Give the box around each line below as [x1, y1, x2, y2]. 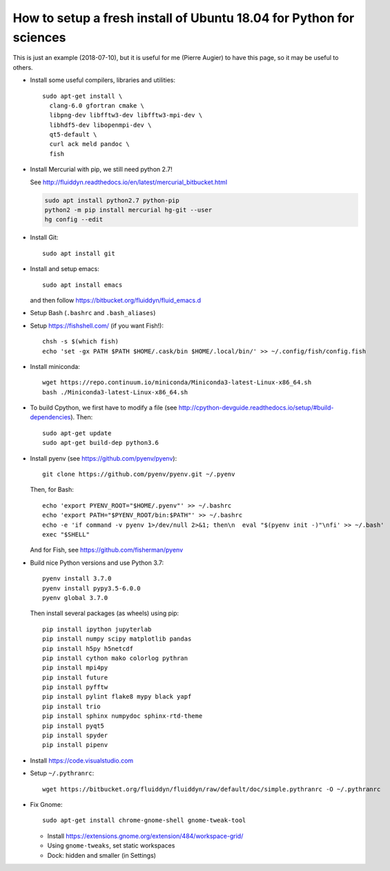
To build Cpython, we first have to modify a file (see [30, 403, 177, 412]
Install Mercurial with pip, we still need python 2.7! [30, 166, 173, 174]
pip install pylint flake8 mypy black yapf [42, 693, 192, 701]
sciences [12, 30, 66, 45]
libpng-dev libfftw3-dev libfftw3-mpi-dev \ [49, 111, 203, 119]
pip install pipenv [42, 741, 108, 749]
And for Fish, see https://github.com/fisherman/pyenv [30, 545, 184, 554]
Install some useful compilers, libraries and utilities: [30, 76, 176, 84]
